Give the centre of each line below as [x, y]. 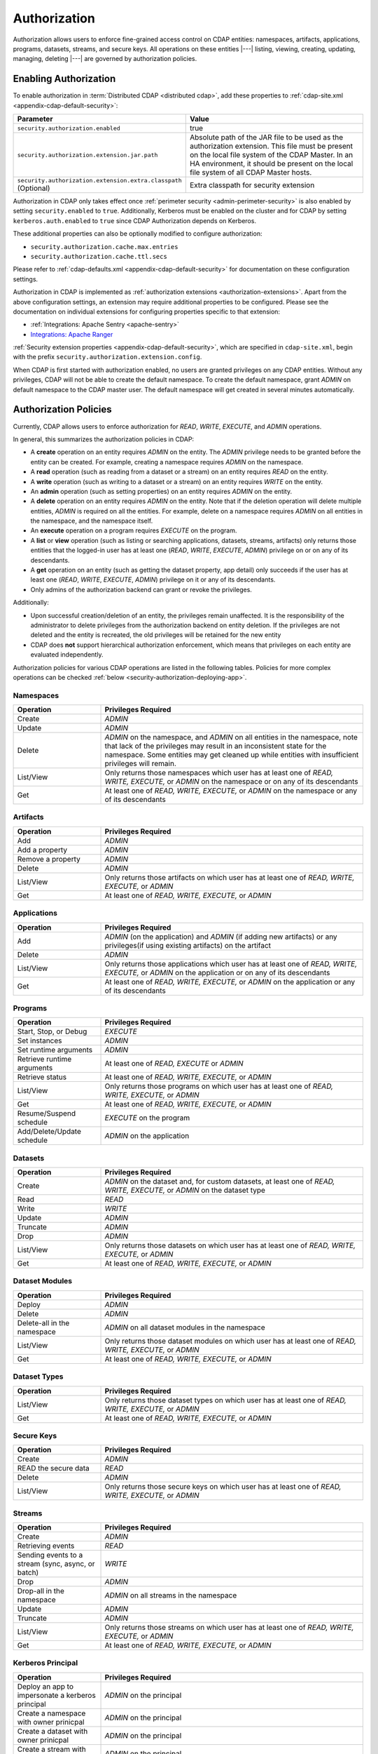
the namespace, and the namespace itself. [92, 521]
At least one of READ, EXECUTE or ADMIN [174, 1064]
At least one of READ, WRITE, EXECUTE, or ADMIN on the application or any [230, 982]
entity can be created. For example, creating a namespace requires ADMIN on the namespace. [167, 462]
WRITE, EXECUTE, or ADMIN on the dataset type [185, 1191]
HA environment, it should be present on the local [271, 163]
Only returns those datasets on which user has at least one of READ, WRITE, [230, 1245]
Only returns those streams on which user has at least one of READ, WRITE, [229, 1628]
